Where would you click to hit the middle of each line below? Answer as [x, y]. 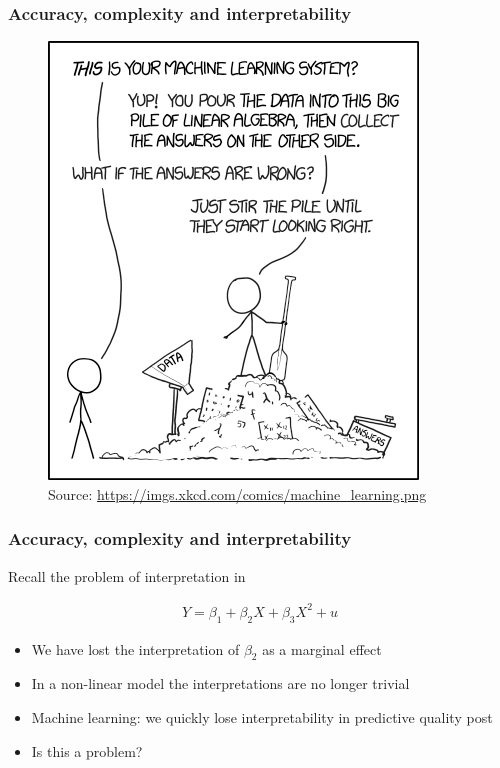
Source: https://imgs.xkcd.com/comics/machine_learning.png [237, 493]
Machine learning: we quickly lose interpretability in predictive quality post [262, 716]
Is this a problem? [87, 750]
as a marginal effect [322, 648]
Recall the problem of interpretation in [127, 575]
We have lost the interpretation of [135, 648]
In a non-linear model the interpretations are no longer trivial [220, 683]
